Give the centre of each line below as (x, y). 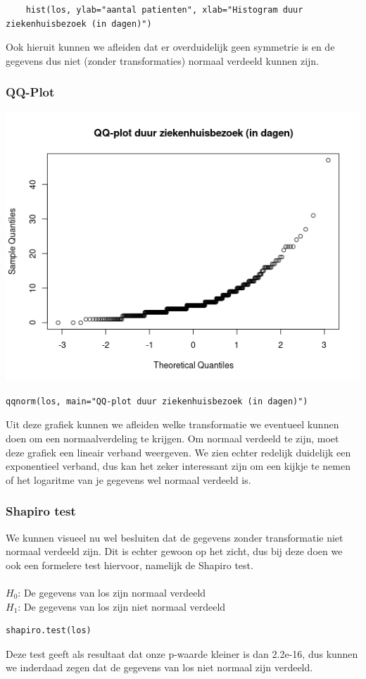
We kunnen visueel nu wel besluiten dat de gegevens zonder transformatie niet (175, 537)
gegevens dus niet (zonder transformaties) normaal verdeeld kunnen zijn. (163, 60)
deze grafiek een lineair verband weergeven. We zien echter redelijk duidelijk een (178, 452)
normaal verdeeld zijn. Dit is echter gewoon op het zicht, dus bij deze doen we (174, 551)
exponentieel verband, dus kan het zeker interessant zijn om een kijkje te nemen (178, 466)
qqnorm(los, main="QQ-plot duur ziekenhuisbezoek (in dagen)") (157, 401)
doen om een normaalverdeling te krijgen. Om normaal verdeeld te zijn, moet (172, 438)
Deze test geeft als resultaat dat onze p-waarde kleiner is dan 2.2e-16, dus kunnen (182, 653)
